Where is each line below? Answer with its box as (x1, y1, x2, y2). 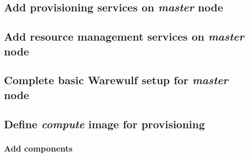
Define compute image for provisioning (4, 116, 205, 131)
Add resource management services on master (4, 29, 244, 44)
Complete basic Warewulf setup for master (4, 72, 228, 88)
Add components (4, 142, 73, 154)
